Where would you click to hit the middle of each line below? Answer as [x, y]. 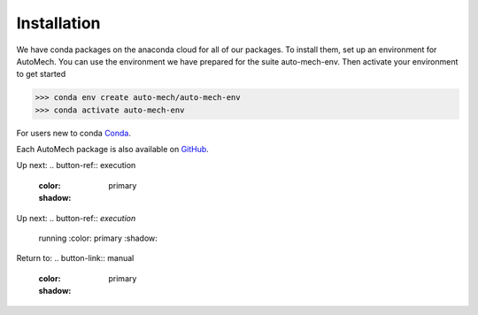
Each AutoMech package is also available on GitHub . [113, 150]
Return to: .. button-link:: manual [75, 258]
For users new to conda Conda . [74, 133]
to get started [41, 74]
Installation [58, 23]
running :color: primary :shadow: [98, 238]
